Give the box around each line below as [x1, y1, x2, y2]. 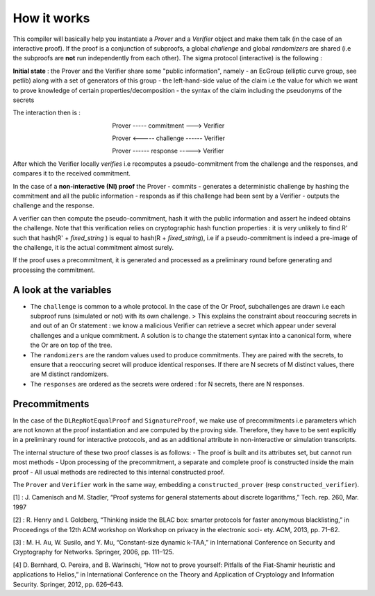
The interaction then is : [12, 108, 81, 117]
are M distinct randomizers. [30, 370, 109, 378]
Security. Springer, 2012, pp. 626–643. [12, 580, 124, 588]
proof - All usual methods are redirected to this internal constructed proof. [12, 468, 225, 476]
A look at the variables [12, 284, 112, 296]
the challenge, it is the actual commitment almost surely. [12, 243, 174, 251]
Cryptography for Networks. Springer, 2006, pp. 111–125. [12, 548, 174, 556]
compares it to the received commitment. [12, 169, 131, 178]
